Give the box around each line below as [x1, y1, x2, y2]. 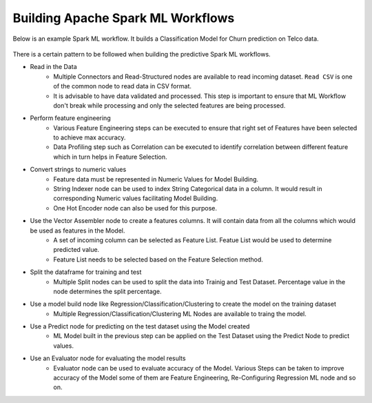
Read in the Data [30, 63, 77, 71]
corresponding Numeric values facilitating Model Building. [53, 194, 218, 203]
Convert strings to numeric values [30, 166, 127, 174]
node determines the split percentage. [53, 287, 162, 295]
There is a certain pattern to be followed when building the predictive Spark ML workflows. [12, 50, 271, 58]
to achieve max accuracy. [53, 133, 126, 141]
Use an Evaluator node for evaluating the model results [30, 354, 186, 362]
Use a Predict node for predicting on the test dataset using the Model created [30, 322, 250, 331]
